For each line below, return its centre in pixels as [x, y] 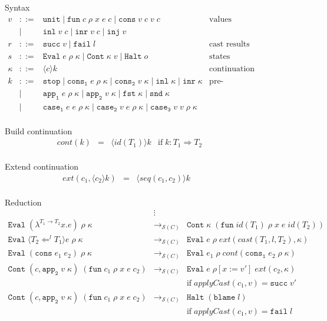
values [220, 19]
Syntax [17, 7]
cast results [229, 44]
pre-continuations [217, 81]
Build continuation [39, 130]
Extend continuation [42, 166]
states [220, 56]
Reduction [23, 202]
